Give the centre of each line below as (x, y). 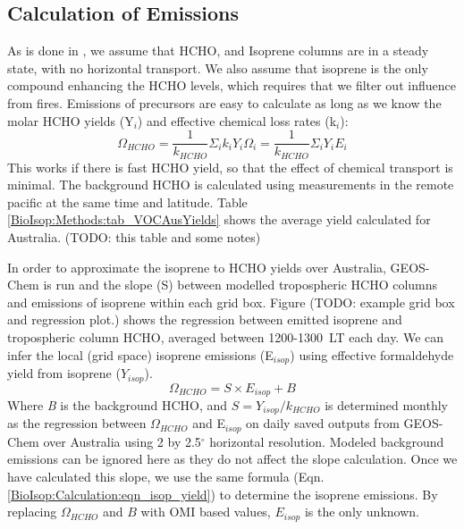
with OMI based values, (206, 512)
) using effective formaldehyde (372, 354)
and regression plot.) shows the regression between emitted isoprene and (205, 319)
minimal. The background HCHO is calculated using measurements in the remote (231, 185)
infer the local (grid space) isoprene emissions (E (140, 354)
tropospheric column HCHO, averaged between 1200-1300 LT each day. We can (226, 337)
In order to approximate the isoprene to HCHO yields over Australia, (197, 267)
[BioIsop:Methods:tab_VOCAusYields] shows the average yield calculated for (219, 219)
